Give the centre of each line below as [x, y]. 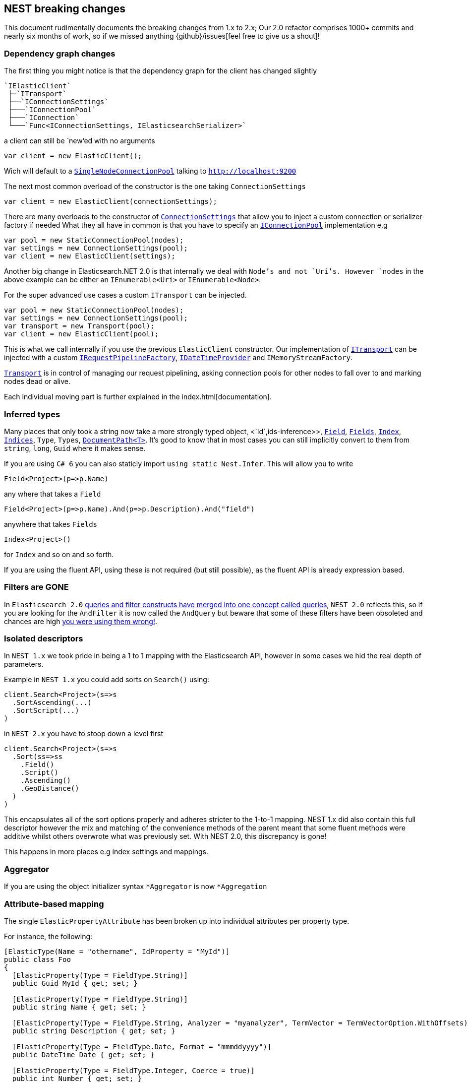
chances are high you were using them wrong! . [81, 621]
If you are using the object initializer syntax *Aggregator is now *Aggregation [136, 887]
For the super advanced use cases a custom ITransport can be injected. [125, 295]
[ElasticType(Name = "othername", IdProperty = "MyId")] [117, 951]
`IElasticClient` [37, 86]
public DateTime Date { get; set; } [83, 1054]
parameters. [24, 664]
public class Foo [37, 959]
